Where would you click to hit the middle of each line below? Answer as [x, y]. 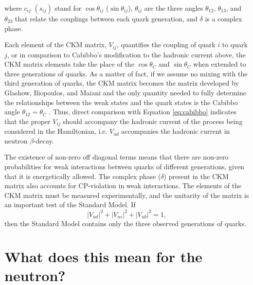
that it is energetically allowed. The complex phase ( [83, 176]
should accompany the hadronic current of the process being [153, 121]
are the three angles [174, 8]
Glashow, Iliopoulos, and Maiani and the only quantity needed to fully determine [125, 93]
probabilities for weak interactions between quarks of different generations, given [124, 167]
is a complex [224, 18]
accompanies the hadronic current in [176, 131]
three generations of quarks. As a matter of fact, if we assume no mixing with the [126, 73]
